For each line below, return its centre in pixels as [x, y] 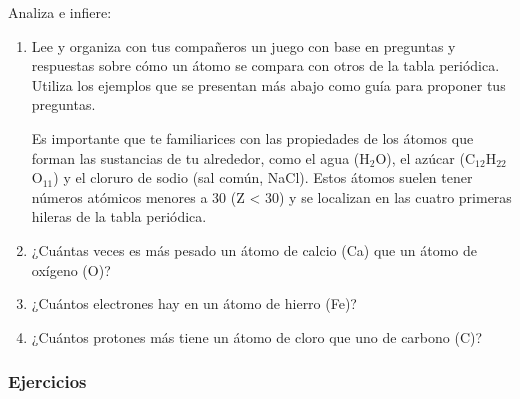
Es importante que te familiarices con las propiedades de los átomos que [252, 137]
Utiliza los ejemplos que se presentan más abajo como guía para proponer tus [268, 84]
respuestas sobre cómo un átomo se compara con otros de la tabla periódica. [265, 65]
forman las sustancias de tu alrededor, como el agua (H [200, 157]
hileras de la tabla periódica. [119, 216]
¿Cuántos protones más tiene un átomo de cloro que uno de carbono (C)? [257, 336]
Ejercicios [47, 381]
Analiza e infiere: [60, 12]
